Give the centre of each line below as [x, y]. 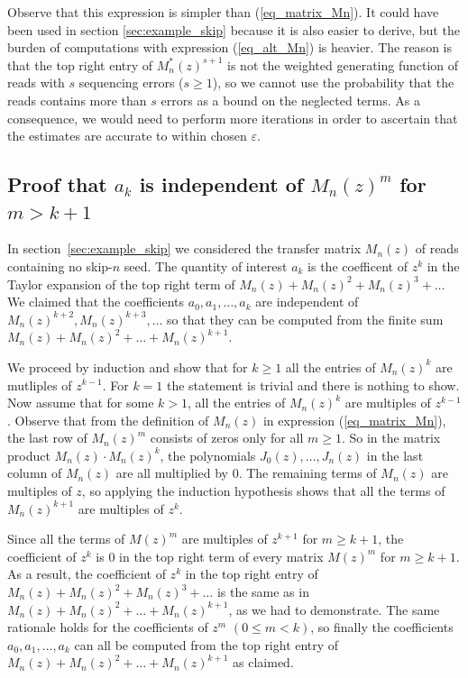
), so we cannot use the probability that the [333, 82]
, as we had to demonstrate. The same [334, 609]
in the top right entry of [252, 574]
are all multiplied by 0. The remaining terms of [246, 473]
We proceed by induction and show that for [128, 366]
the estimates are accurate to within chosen [127, 136]
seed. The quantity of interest [206, 266]
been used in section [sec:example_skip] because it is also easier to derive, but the [234, 29]
